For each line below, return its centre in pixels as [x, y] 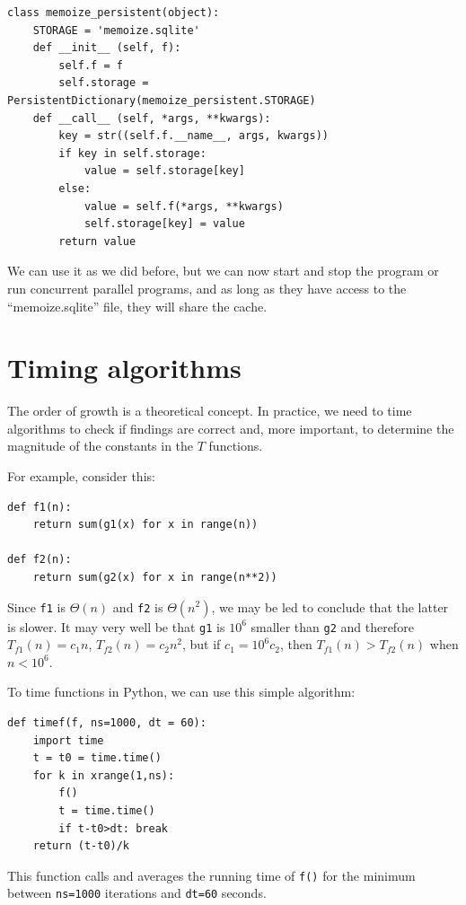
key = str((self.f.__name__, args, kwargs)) [193, 136]
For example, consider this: [81, 476]
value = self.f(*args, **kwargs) [184, 206]
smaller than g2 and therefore [332, 626]
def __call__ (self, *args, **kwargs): [152, 118]
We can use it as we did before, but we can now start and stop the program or [223, 271]
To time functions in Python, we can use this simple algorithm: [181, 692]
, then [296, 644]
